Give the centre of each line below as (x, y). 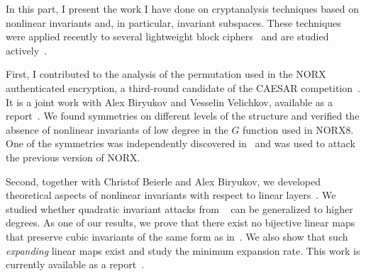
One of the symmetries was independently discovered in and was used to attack (181, 143)
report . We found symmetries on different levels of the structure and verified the (183, 116)
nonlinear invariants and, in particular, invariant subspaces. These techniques (173, 22)
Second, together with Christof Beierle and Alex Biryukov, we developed (163, 181)
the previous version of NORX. (73, 157)
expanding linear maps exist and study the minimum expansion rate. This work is (183, 250)
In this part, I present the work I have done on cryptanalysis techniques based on (182, 8)
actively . (26, 50)
